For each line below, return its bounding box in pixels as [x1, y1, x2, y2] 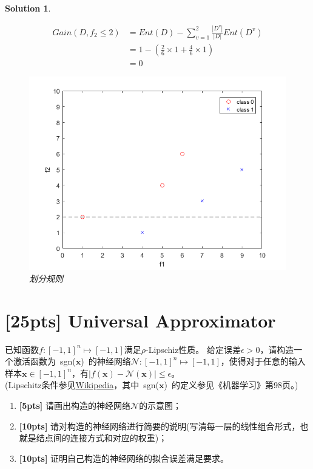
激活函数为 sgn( [13, 355, 76, 368]
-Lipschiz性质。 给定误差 [146, 343, 241, 355]
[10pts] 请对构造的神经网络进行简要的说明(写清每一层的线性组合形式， [19, 419, 300, 432]
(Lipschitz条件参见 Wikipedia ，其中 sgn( [5, 378, 159, 391]
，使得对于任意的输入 [220, 355, 306, 368]
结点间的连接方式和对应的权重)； [36, 431, 167, 444]
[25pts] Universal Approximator [5, 307, 276, 332]
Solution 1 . [5, 2, 51, 14]
